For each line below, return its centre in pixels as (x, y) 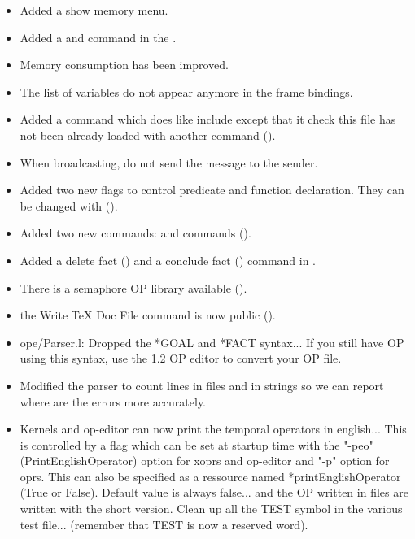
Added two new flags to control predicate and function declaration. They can (212, 190)
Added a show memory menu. (94, 10)
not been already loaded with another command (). (148, 135)
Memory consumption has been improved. (124, 65)
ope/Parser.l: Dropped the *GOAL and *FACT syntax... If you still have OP (212, 342)
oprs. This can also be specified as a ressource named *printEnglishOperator (210, 476)
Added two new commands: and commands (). (135, 233)
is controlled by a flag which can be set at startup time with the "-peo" (197, 444)
